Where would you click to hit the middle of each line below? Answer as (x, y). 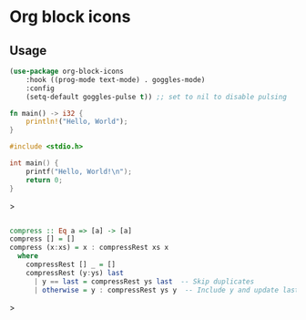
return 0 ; (45, 180)
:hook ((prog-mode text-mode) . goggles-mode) (116, 79)
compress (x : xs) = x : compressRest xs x (89, 248)
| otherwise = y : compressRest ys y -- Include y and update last (166, 290)
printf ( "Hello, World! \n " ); (79, 171)
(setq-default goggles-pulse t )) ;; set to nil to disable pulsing (156, 97)
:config (40, 88)
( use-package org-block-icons (67, 71)
